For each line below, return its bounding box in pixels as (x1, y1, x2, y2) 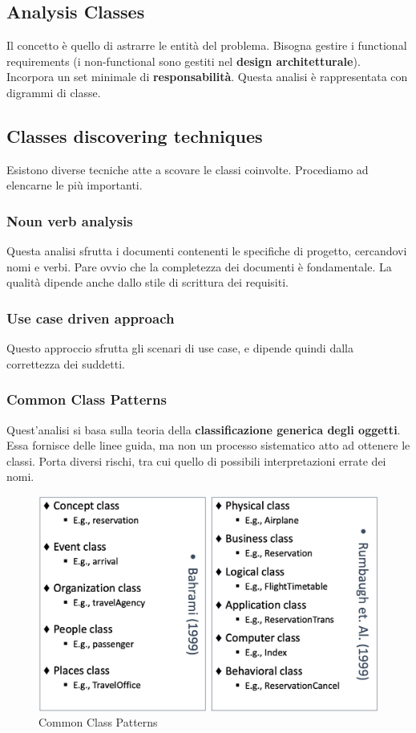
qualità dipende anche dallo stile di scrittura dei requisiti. (6, 274, 289, 291)
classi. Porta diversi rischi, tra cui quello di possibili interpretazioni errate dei (6, 452, 386, 469)
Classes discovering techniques (6, 123, 263, 148)
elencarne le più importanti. (6, 177, 143, 193)
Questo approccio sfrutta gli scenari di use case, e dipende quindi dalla (6, 340, 353, 356)
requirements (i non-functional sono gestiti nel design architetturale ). (6, 52, 361, 69)
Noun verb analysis (6, 210, 133, 230)
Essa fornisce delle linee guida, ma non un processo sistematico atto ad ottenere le (6, 437, 410, 454)
